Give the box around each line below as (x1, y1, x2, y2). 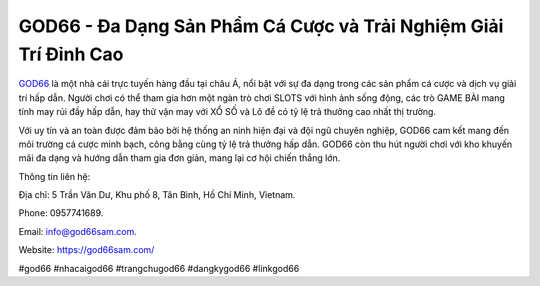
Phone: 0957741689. (18, 207, 104, 219)
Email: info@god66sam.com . (18, 225, 137, 237)
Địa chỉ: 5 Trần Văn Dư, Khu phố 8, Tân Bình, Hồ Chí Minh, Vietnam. (18, 189, 296, 201)
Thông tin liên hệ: (18, 170, 91, 182)
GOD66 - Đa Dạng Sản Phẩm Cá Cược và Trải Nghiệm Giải (18, 15, 504, 37)
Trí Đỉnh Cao (18, 43, 124, 65)
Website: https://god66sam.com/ (18, 244, 155, 256)
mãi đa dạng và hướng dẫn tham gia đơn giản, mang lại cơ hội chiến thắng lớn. (18, 152, 341, 164)
